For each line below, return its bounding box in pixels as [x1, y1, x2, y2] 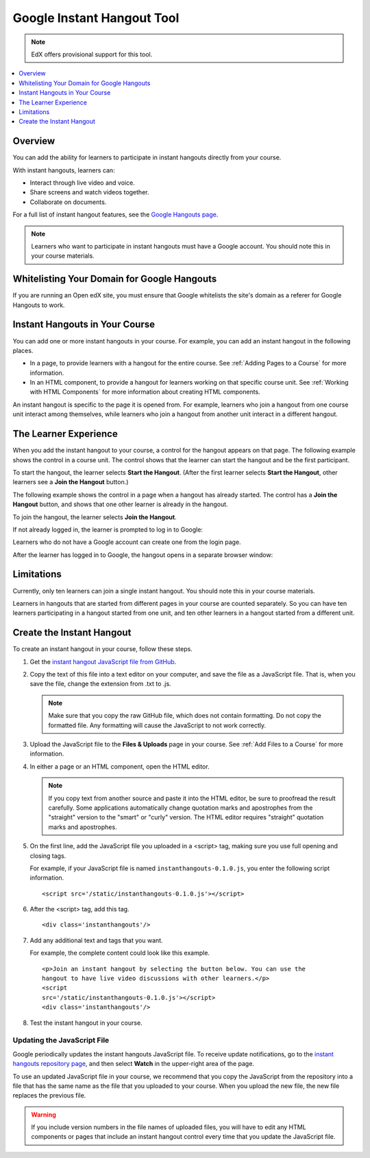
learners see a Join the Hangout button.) [12, 478, 129, 486]
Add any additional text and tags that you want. [29, 936, 164, 944]
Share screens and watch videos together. [29, 188, 149, 196]
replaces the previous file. [12, 1091, 86, 1100]
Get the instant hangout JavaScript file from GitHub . [29, 657, 177, 666]
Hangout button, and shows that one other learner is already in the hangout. [12, 500, 229, 508]
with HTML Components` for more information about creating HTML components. [29, 388, 260, 396]
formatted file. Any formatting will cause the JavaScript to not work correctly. [48, 721, 267, 729]
